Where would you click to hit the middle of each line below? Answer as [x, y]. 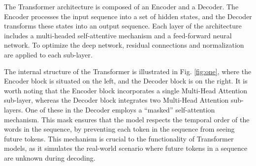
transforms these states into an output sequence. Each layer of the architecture [123, 26]
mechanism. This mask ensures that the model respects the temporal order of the [127, 119]
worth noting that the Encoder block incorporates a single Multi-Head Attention [126, 90]
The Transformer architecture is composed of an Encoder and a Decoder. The [121, 6]
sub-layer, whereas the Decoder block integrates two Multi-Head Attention [116, 100]
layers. [14, 109]
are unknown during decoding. [50, 157]
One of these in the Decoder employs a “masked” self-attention [120, 109]
